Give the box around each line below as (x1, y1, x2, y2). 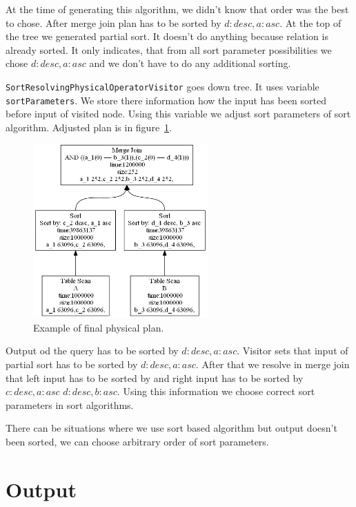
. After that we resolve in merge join (195, 357, 350, 372)
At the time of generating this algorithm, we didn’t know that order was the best (6, 2, 349, 16)
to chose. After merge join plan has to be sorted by (6, 15, 221, 30)
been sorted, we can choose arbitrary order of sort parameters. (6, 434, 269, 448)
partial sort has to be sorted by (6, 357, 138, 372)
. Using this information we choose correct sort (117, 384, 315, 399)
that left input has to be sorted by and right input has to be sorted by (6, 370, 304, 385)
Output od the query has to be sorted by (6, 343, 179, 358)
